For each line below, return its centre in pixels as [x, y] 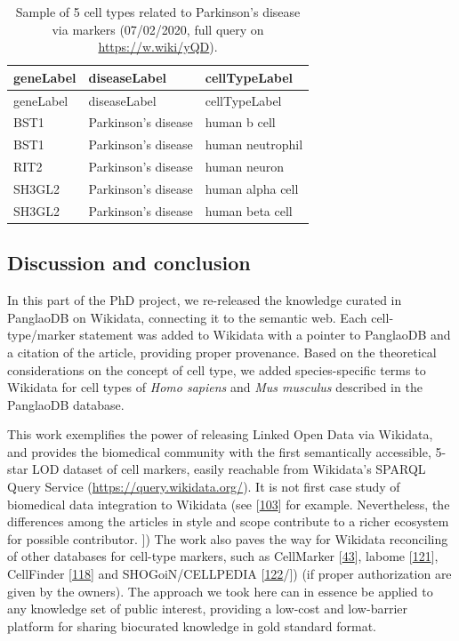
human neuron [245, 167]
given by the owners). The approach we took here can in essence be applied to [220, 591]
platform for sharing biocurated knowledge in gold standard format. [192, 625]
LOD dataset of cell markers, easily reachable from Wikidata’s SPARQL [229, 469]
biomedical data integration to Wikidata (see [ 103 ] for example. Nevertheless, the [229, 504]
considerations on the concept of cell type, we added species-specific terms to [217, 369]
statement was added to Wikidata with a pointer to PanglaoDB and [265, 335]
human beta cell [249, 210]
